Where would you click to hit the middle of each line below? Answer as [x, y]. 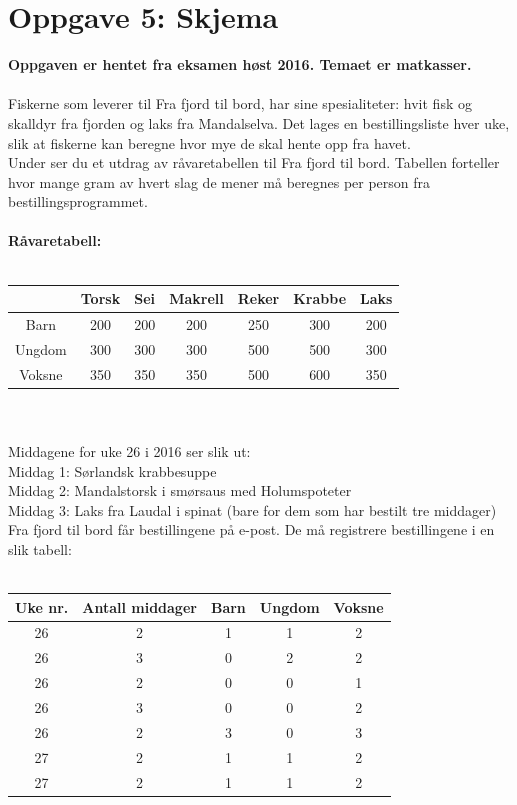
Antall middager [139, 606]
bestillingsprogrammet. [78, 201]
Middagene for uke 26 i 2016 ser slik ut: [129, 450]
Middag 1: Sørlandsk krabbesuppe [112, 470]
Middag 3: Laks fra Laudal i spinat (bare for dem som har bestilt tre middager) [252, 509]
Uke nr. [42, 606]
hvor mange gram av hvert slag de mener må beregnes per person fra [219, 181]
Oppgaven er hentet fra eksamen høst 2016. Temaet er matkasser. [240, 64]
